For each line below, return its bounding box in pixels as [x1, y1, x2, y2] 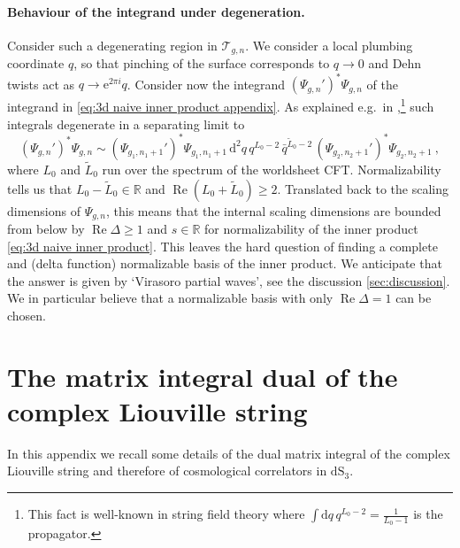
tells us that [7, 179, 73, 197]
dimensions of [7, 201, 80, 220]
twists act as [7, 74, 75, 93]
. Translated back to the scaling [277, 179, 448, 197]
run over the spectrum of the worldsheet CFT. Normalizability [102, 159, 441, 178]
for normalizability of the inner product [204, 219, 418, 237]
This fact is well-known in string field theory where [27, 505, 305, 523]
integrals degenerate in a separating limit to [7, 114, 245, 133]
